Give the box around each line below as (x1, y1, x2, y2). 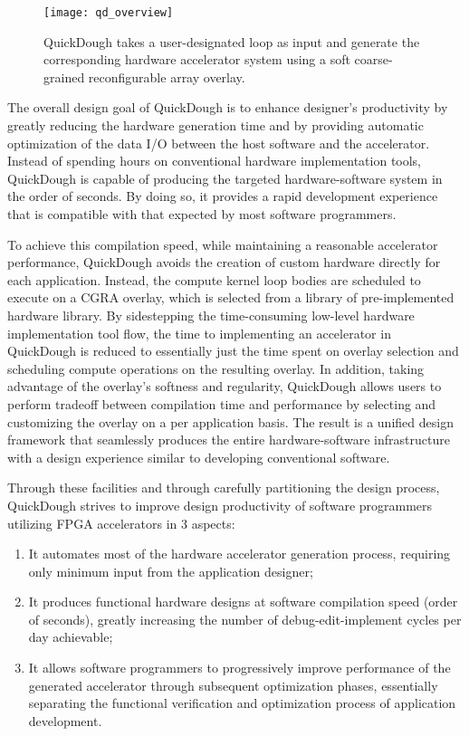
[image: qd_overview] (43, 6, 174, 19)
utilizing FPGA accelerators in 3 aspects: (7, 513, 235, 532)
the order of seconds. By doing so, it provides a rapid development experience (7, 186, 438, 206)
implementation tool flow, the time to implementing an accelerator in (7, 323, 391, 342)
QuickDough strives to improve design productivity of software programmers (7, 495, 433, 514)
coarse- (354, 50, 393, 69)
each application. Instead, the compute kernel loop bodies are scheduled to (7, 270, 421, 289)
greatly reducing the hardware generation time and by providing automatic (7, 116, 424, 135)
